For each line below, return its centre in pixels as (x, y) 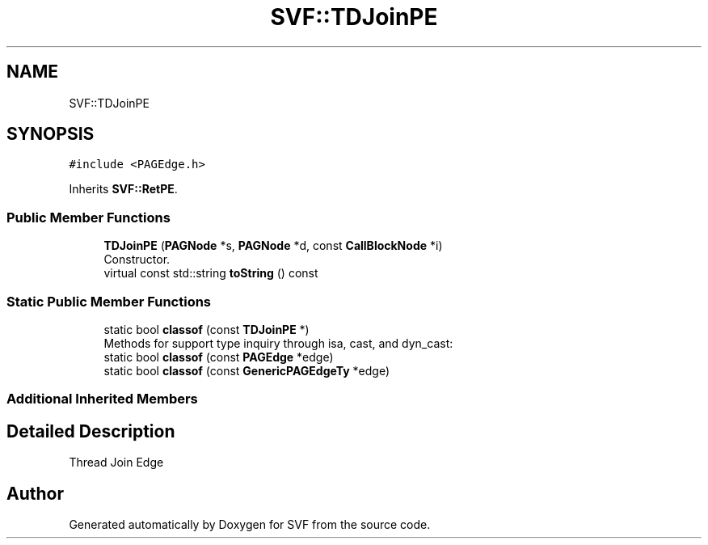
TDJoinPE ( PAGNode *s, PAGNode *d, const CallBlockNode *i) (273, 246)
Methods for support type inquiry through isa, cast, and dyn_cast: (278, 343)
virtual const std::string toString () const (211, 273)
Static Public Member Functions (109, 301)
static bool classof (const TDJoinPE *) (206, 329)
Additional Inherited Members (102, 399)
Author (35, 493)
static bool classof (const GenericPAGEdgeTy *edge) (247, 370)
